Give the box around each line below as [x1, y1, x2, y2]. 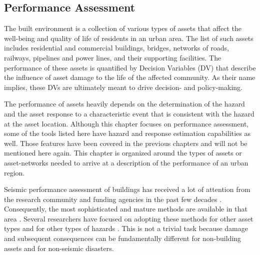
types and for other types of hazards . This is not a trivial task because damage [4, 223, 248, 233]
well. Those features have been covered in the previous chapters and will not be [4, 137, 247, 148]
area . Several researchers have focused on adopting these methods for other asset [4, 213, 253, 223]
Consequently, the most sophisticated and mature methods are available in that [4, 203, 247, 214]
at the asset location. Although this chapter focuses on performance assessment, [4, 118, 249, 128]
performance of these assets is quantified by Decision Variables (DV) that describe [4, 62, 256, 72]
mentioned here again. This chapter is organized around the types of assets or [4, 147, 242, 158]
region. [4, 167, 25, 177]
